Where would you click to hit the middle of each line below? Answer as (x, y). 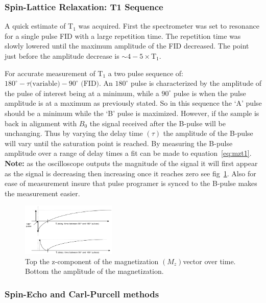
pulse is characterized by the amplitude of (196, 83)
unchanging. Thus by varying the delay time (74, 133)
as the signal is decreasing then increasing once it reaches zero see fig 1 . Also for (130, 173)
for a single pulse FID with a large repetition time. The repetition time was (123, 36)
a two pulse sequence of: (146, 73)
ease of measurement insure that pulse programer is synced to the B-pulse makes (131, 183)
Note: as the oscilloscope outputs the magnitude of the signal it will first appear (131, 163)
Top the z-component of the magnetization (92, 261)
